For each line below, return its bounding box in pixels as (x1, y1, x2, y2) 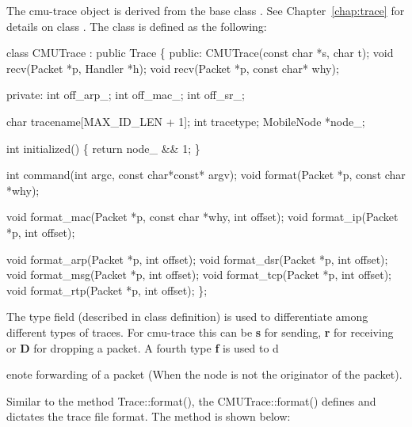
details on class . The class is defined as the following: (6, 17, 267, 34)
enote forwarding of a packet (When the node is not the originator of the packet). (6, 366, 402, 383)
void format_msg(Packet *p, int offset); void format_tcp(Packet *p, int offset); (6, 266, 392, 283)
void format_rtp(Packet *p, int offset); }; (6, 281, 208, 298)
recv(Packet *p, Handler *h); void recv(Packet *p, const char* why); (6, 59, 339, 76)
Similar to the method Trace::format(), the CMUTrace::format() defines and (6, 392, 376, 409)
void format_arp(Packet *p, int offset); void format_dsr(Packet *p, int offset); (6, 250, 388, 267)
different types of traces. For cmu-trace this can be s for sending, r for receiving (6, 323, 394, 340)
